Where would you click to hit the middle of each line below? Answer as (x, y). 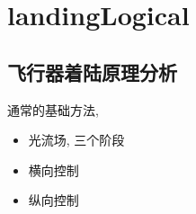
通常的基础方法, (53, 109)
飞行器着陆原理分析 (92, 71)
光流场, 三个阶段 (76, 140)
